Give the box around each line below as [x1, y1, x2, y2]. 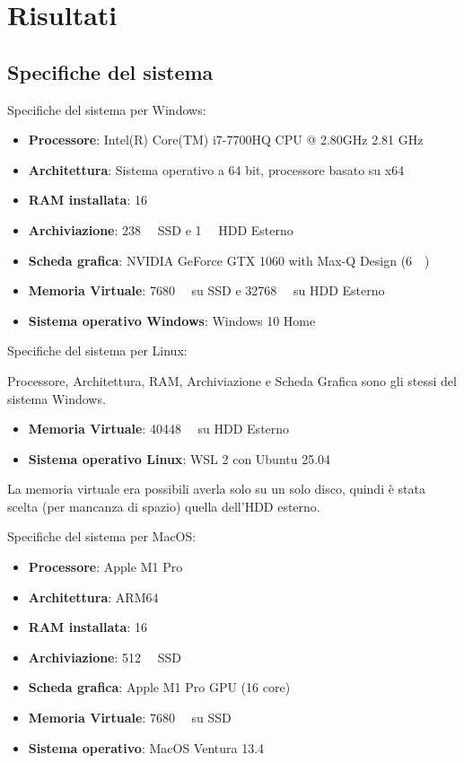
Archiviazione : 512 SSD [28, 647, 181, 666]
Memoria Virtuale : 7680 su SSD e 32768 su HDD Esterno [28, 281, 385, 300]
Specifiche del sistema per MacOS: [7, 527, 197, 546]
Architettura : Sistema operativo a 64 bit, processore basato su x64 [28, 160, 405, 179]
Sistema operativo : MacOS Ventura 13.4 [28, 738, 265, 757]
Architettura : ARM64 [28, 587, 159, 606]
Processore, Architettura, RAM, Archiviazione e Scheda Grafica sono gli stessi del [7, 371, 457, 390]
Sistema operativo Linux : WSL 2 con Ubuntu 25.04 [28, 449, 331, 468]
